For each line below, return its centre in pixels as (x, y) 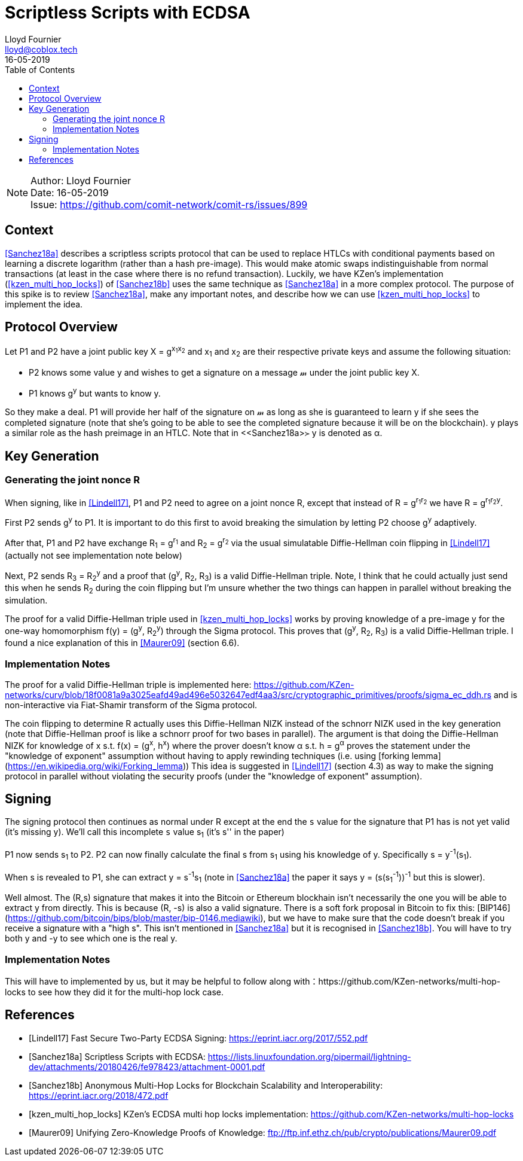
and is (505, 694)
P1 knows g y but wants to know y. (95, 392)
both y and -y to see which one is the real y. (91, 938)
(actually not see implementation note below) (94, 555)
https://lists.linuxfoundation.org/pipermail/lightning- (309, 1056)
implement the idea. (44, 304)
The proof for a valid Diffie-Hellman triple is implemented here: (128, 684)
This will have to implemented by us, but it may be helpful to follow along (148, 981)
